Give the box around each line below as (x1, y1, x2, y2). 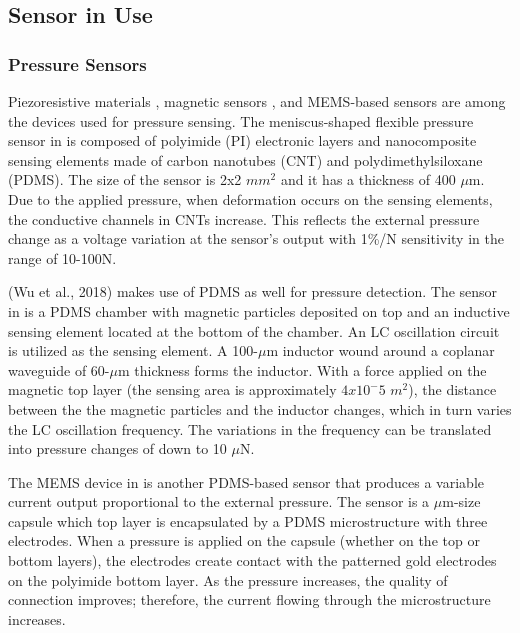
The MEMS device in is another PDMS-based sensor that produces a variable (8, 471, 484, 492)
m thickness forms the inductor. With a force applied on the (117, 359, 487, 380)
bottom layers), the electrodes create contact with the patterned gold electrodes (8, 550, 497, 571)
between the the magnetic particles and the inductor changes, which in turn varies (8, 398, 512, 419)
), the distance (408, 379, 497, 400)
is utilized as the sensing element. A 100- (8, 340, 258, 361)
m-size (442, 491, 481, 512)
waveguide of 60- (8, 359, 110, 380)
